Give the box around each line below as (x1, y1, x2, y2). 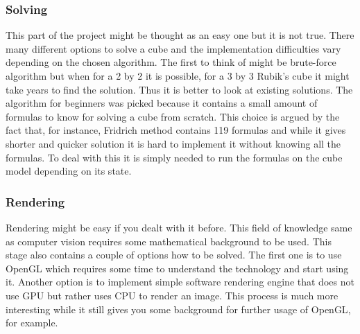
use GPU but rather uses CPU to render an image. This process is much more (6, 288, 338, 302)
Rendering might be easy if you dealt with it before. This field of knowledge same (6, 220, 352, 234)
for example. (6, 315, 58, 330)
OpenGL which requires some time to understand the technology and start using (6, 261, 349, 275)
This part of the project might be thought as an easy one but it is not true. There (6, 28, 354, 42)
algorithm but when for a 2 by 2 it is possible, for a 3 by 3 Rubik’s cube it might (6, 69, 350, 82)
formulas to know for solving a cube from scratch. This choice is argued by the (6, 109, 340, 123)
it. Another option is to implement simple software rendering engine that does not (6, 274, 354, 289)
